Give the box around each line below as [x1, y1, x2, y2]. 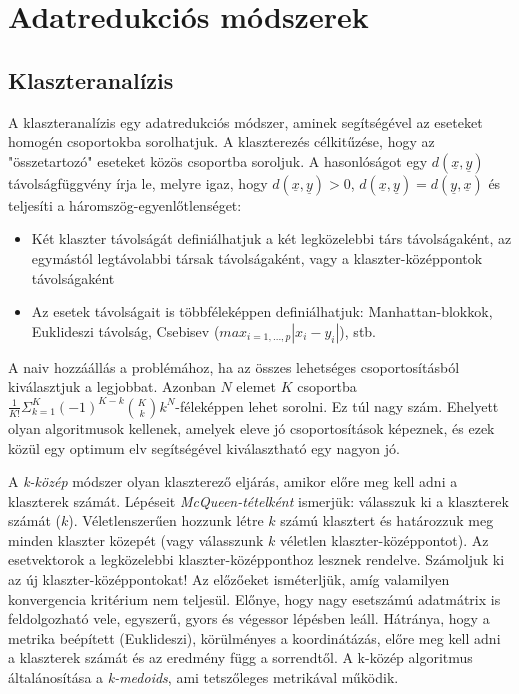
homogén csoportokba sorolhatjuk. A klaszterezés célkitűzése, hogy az [8, 131, 435, 152]
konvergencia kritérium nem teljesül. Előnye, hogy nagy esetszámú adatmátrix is [8, 588, 501, 609]
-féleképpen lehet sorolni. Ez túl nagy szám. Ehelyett [175, 395, 499, 416]
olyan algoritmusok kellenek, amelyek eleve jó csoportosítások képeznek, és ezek [8, 417, 495, 438]
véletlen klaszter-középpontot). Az [279, 529, 489, 550]
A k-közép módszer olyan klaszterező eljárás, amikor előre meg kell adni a [8, 471, 458, 492]
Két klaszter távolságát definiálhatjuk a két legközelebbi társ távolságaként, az [31, 228, 512, 249]
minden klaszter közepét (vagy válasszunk [8, 529, 264, 550]
